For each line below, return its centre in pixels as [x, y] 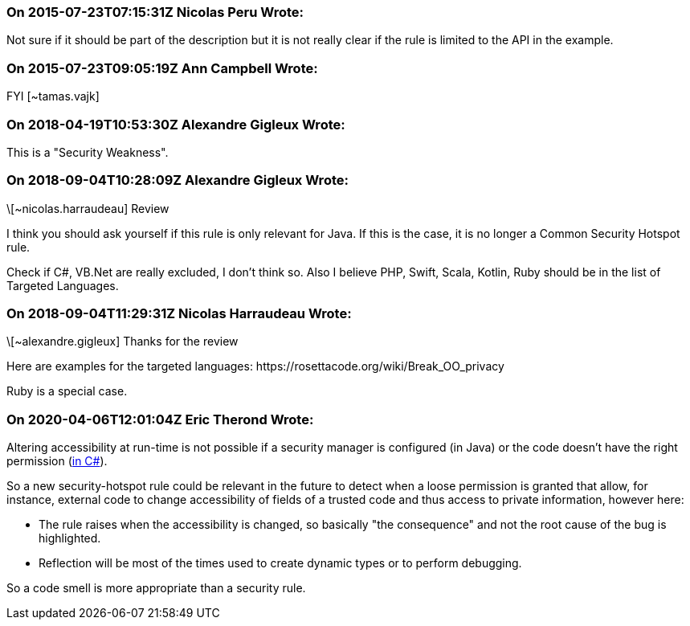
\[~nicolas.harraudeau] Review [88, 208]
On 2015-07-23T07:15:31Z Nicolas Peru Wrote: [155, 12]
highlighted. [70, 538]
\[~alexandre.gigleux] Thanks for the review [122, 342]
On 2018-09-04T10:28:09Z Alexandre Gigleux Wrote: [178, 180]
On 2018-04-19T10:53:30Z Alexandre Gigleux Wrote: [176, 124]
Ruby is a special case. [67, 391]
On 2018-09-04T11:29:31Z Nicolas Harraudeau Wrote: [179, 313]
